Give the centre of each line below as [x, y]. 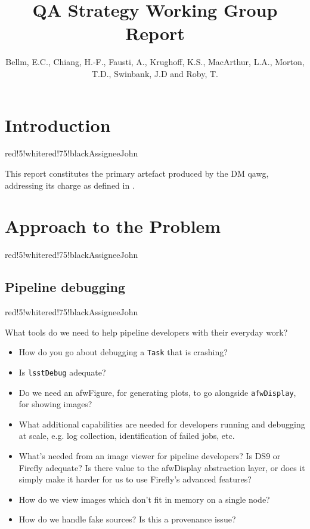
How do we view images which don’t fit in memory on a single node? [144, 499]
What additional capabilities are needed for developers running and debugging [162, 424]
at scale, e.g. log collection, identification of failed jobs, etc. [127, 436]
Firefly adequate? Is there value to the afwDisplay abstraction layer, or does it [162, 467]
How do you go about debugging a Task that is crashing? [123, 352]
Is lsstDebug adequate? [62, 372]
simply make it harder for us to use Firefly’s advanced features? [135, 479]
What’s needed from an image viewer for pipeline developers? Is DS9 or [150, 456]
